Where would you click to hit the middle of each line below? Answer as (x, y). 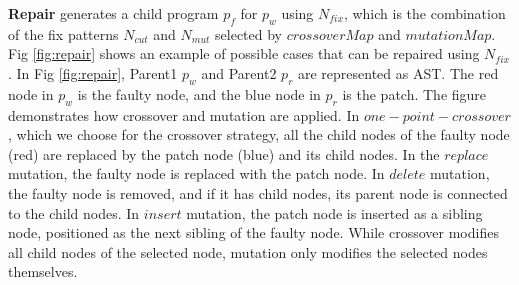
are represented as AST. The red (398, 72)
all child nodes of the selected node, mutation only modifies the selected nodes (248, 251)
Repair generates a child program (113, 13)
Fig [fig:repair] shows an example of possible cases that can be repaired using (244, 53)
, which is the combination (424, 13)
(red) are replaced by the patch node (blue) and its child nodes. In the (224, 153)
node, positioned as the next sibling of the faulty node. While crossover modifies (253, 232)
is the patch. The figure (414, 93)
